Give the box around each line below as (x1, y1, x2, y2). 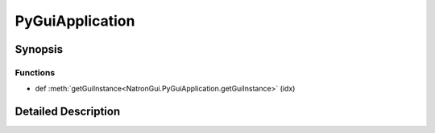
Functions (14, 66, 56, 78)
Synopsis (14, 42, 64, 56)
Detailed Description (14, 105, 121, 119)
